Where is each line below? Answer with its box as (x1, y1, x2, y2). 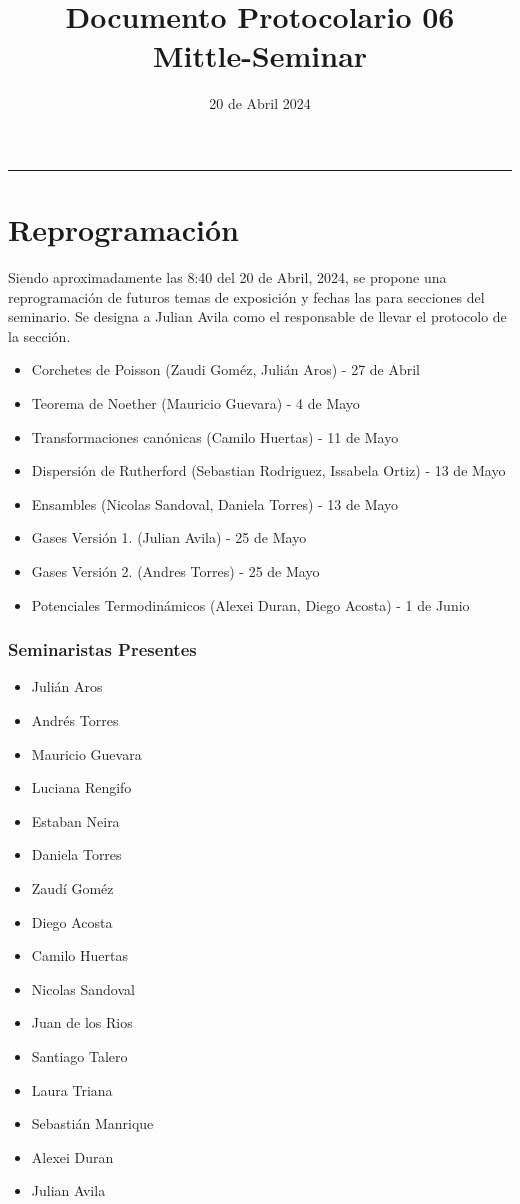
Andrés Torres (31, 709, 119, 730)
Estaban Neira (31, 810, 120, 831)
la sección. (8, 325, 71, 346)
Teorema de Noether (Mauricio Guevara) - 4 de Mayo (31, 393, 360, 413)
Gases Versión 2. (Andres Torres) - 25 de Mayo (31, 560, 320, 581)
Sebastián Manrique (31, 1113, 154, 1134)
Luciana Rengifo (31, 777, 132, 798)
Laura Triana (31, 1079, 113, 1100)
